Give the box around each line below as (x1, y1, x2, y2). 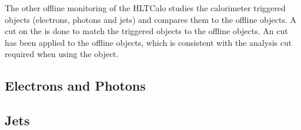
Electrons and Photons (5, 76, 146, 95)
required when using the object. (5, 48, 119, 60)
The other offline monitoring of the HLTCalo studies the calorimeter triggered (5, 2, 286, 14)
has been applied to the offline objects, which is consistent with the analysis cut (5, 36, 292, 48)
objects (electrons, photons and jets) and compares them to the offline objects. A (5, 13, 296, 25)
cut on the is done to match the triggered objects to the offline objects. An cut (5, 25, 288, 37)
